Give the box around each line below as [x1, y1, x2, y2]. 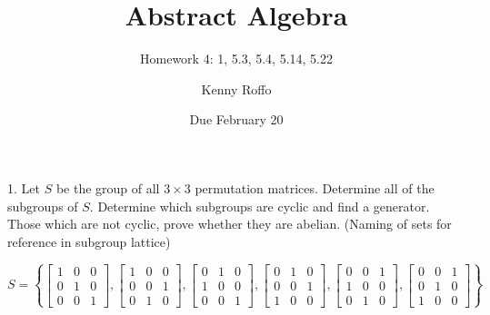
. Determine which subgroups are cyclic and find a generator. [89, 196, 430, 215]
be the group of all [55, 178, 160, 197]
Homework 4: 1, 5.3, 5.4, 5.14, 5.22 [140, 49, 333, 68]
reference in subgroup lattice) [7, 231, 171, 251]
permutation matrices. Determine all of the [195, 178, 435, 197]
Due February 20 [189, 110, 284, 129]
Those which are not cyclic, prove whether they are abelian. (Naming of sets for [7, 214, 452, 233]
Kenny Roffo [201, 79, 272, 98]
